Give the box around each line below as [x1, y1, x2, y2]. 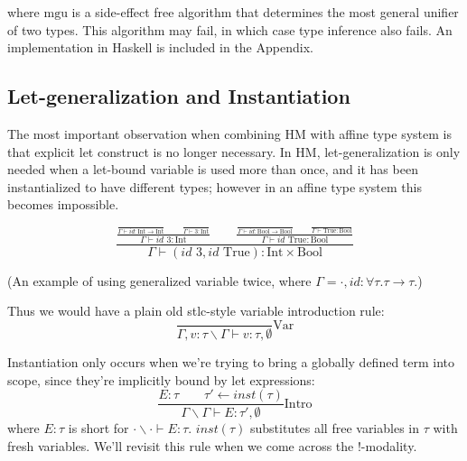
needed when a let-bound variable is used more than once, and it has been [7, 160, 418, 179]
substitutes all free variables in [249, 419, 420, 438]
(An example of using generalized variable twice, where [7, 271, 312, 290]
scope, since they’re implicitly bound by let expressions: [7, 370, 315, 389]
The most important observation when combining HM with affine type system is [7, 124, 452, 143]
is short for [68, 419, 129, 438]
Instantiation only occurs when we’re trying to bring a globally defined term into [7, 353, 455, 372]
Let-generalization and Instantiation [7, 82, 350, 110]
